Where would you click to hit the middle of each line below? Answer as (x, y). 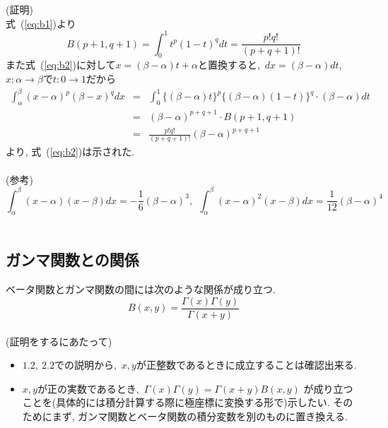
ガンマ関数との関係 (72, 260)
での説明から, (85, 365)
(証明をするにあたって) (59, 341)
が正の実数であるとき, (88, 388)
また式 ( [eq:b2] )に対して (61, 65)
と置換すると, (229, 65)
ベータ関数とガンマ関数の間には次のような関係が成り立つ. (141, 289)
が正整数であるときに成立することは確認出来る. (246, 365)
